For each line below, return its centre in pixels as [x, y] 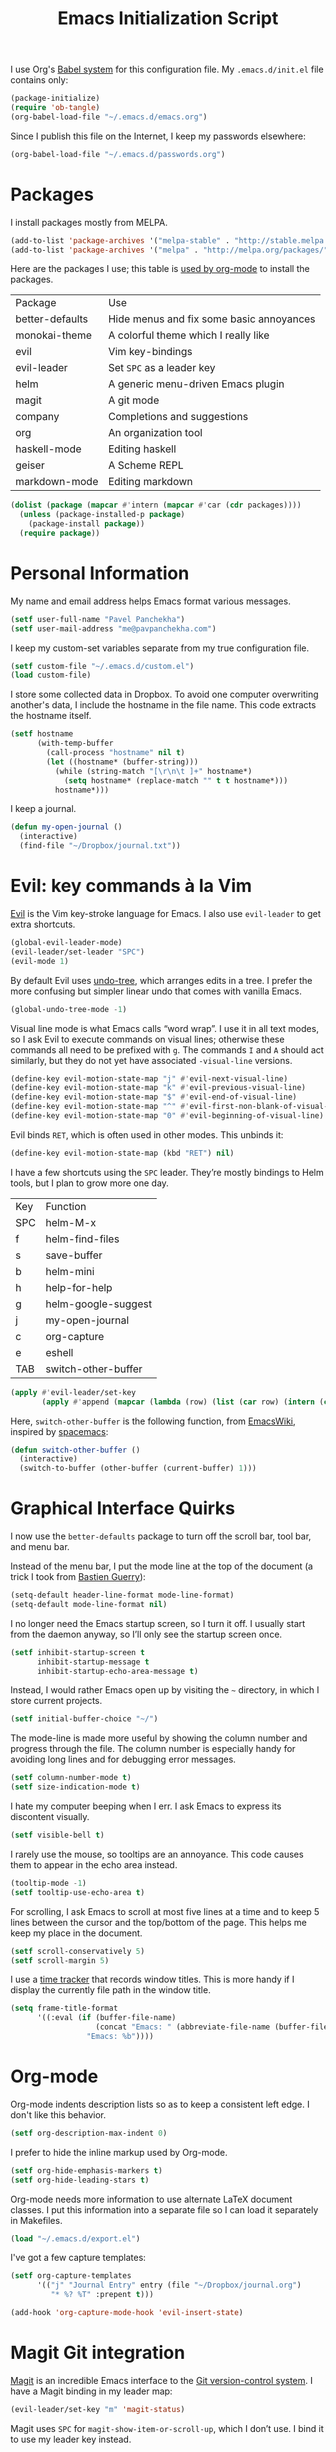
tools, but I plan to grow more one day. [90, 1183]
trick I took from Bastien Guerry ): [78, 1577]
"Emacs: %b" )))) [120, 2037]
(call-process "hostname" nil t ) [116, 753]
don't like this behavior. [58, 2114]
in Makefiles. [36, 2220]
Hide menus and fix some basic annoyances [212, 319]
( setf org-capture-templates [71, 2276]
